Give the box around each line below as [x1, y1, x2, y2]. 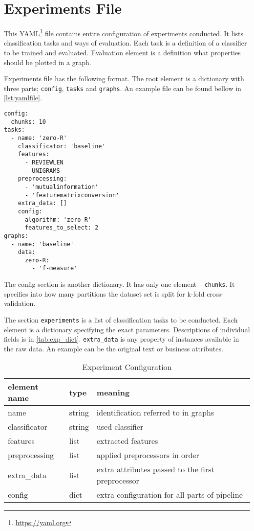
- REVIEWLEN [24, 159, 63, 166]
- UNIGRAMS [24, 167, 60, 174]
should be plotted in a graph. [4, 57, 91, 67]
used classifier [96, 421, 144, 433]
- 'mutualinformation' [24, 183, 99, 190]
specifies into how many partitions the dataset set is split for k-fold [4, 288, 205, 299]
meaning [96, 386, 130, 398]
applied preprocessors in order [96, 449, 199, 461]
